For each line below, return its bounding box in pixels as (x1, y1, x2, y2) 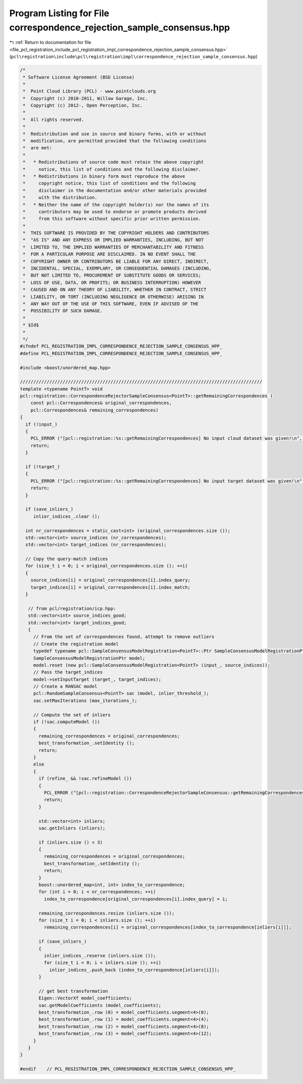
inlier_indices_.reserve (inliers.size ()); (43, 952, 156, 958)
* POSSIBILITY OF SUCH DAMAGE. (23, 308, 103, 314)
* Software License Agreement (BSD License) (23, 74, 135, 80)
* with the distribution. (23, 195, 98, 200)
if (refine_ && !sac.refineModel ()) (38, 776, 132, 782)
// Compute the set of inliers (33, 712, 111, 717)
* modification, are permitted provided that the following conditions (23, 138, 207, 144)
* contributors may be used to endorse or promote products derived (23, 209, 207, 215)
